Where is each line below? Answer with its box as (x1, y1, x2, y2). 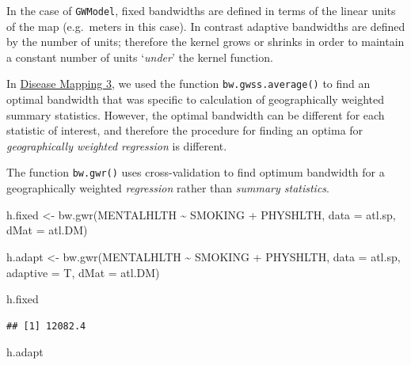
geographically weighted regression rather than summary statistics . (6, 180, 329, 196)
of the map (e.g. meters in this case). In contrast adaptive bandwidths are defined (6, 17, 405, 34)
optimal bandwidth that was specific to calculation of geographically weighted (6, 91, 384, 108)
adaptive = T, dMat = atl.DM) (6, 264, 160, 280)
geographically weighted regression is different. (6, 137, 227, 154)
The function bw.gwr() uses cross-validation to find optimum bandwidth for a (6, 164, 385, 181)
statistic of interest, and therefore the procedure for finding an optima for (6, 122, 363, 139)
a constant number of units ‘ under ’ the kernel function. (6, 48, 273, 65)
